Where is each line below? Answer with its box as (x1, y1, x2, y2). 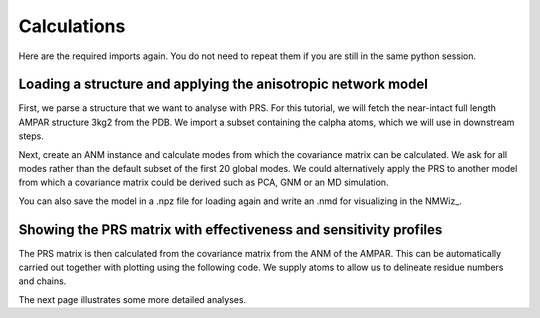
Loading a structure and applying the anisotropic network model (18, 76, 429, 93)
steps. (18, 130, 44, 142)
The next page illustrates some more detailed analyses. (18, 293, 247, 305)
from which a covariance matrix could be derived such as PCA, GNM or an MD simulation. (18, 176, 389, 189)
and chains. (18, 275, 67, 287)
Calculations (18, 15, 126, 37)
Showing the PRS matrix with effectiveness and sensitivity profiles (18, 221, 443, 238)
